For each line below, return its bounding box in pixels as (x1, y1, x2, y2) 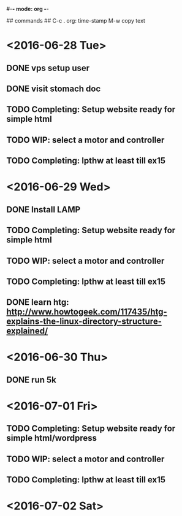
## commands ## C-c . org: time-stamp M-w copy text (6, 17, 146, 24)
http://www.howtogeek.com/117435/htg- (6, 307, 167, 317)
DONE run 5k (6, 375, 56, 385)
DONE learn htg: (6, 297, 69, 308)
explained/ (6, 326, 48, 336)
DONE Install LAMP (6, 204, 81, 215)
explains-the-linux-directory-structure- (6, 316, 162, 327)
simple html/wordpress (6, 433, 97, 443)
